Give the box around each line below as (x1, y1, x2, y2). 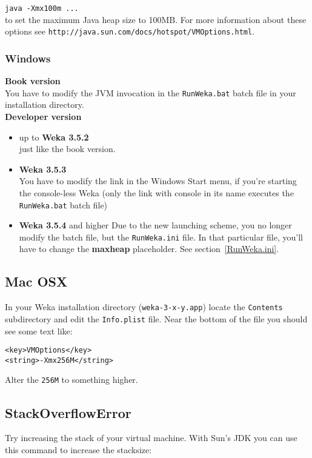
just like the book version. (19, 142, 116, 155)
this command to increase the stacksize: (5, 443, 152, 456)
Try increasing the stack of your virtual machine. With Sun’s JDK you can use (5, 431, 297, 444)
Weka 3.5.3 (19, 162, 67, 175)
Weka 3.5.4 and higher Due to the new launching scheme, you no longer (19, 219, 292, 231)
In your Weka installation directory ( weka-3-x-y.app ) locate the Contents (5, 300, 283, 313)
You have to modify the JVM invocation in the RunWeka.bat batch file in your (5, 86, 296, 99)
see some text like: (5, 324, 73, 337)
